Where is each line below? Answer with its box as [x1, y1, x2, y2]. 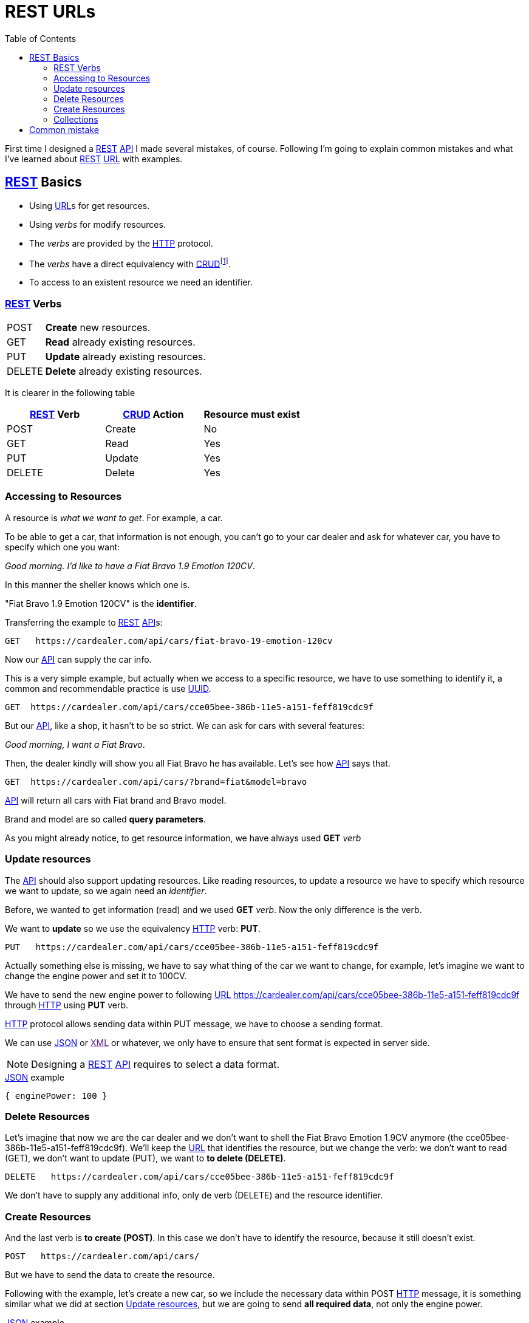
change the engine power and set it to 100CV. [5, 970, 187, 981]
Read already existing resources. [45, 336, 196, 348]
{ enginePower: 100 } [5, 1090, 108, 1101]
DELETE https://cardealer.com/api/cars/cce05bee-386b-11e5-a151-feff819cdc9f [5, 1172, 394, 1182]
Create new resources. [45, 321, 151, 333]
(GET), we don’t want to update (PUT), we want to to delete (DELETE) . [5, 1153, 286, 1164]
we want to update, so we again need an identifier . [5, 885, 207, 896]
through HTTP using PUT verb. [5, 999, 129, 1010]
